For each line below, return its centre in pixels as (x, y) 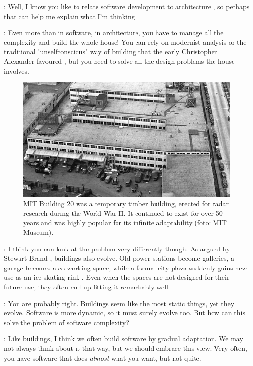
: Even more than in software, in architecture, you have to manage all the (114, 32)
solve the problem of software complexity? (67, 322)
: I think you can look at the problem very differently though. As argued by (117, 248)
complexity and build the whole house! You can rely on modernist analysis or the (125, 42)
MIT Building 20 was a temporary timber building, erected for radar (126, 203)
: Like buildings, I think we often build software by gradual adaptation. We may (124, 338)
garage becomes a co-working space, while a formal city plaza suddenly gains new (126, 267)
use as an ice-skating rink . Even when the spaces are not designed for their (117, 277)
